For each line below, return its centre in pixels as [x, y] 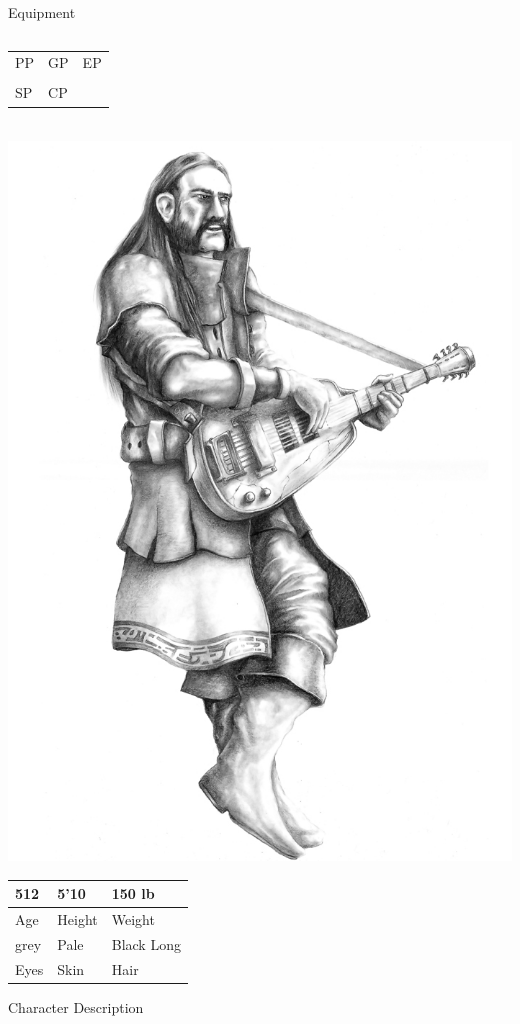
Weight [133, 919]
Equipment [42, 12]
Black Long [146, 943]
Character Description [76, 1006]
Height [77, 919]
